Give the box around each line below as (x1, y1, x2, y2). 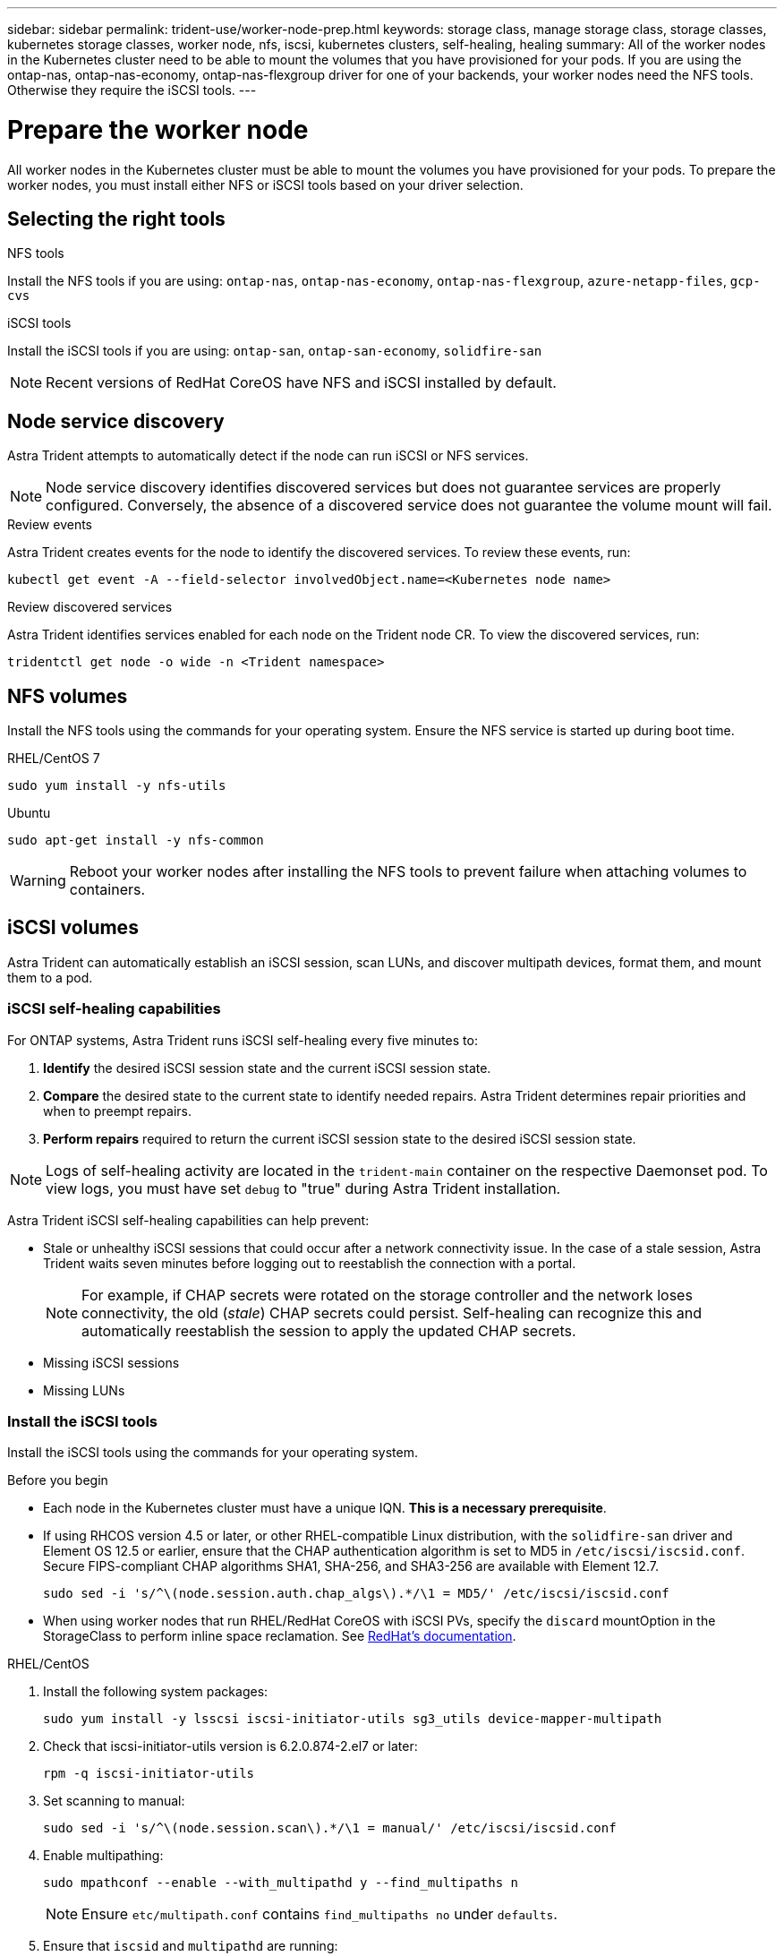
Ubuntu (7, 805, 51, 821)
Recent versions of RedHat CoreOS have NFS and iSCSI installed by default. (46, 373, 557, 392)
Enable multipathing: (43, 1848, 164, 1864)
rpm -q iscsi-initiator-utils (43, 1766, 255, 1781)
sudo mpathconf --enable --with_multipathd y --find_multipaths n (43, 1875, 519, 1891)
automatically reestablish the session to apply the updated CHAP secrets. (81, 1321, 576, 1340)
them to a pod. (7, 969, 93, 985)
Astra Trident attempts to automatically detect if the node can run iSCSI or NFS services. (7, 448, 529, 464)
